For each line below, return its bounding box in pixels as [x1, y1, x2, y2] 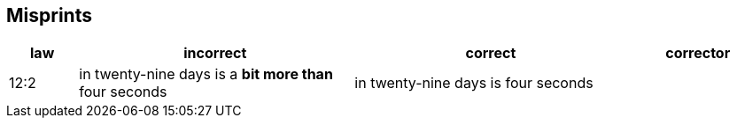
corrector [665, 44, 731, 62]
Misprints [6, 4, 92, 26]
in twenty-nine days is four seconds [354, 74, 593, 92]
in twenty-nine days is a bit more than [79, 65, 333, 84]
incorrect [183, 44, 247, 62]
